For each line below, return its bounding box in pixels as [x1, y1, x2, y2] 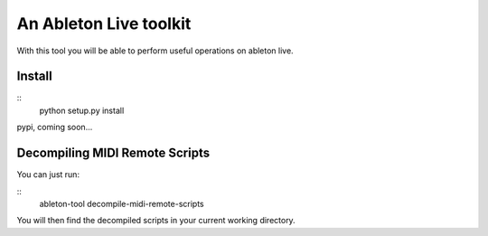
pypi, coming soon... [16, 122, 93, 133]
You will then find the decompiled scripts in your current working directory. [16, 215, 296, 226]
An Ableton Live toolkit [16, 14, 192, 33]
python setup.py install [39, 105, 125, 116]
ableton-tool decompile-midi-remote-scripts [39, 198, 204, 209]
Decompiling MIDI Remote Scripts [16, 146, 211, 161]
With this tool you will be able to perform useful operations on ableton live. [16, 45, 294, 56]
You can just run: [16, 169, 80, 180]
